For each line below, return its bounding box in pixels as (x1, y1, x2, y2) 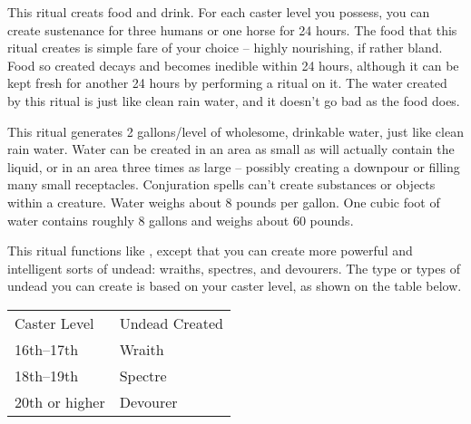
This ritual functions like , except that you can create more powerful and (7, 241, 413, 260)
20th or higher (15, 390, 105, 412)
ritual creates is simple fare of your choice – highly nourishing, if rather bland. (7, 38, 443, 57)
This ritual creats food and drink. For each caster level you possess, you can (7, 3, 430, 21)
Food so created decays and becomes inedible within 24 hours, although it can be (7, 55, 459, 74)
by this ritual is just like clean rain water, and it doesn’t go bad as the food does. (7, 91, 460, 110)
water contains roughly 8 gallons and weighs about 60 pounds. (7, 210, 354, 229)
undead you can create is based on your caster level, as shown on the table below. (7, 276, 462, 295)
